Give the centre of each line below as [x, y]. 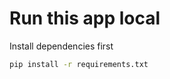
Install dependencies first [61, 46]
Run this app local [85, 18]
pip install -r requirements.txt [79, 64]
